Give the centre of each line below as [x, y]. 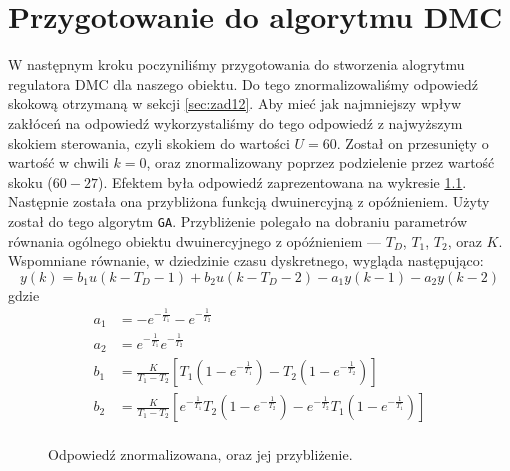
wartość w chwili [58, 162]
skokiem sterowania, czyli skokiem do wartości [149, 142]
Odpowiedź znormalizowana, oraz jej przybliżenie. [200, 454]
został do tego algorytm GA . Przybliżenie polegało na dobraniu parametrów [237, 220]
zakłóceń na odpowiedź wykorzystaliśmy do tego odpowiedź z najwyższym [235, 122]
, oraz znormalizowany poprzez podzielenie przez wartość [320, 162]
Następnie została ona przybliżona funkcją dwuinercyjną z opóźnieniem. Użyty [249, 201]
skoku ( [30, 181]
